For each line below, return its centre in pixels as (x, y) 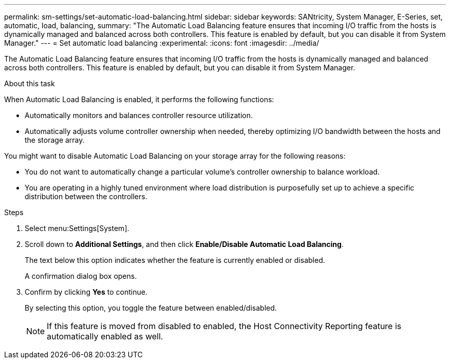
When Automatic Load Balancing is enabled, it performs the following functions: (139, 99)
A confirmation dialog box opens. (81, 276)
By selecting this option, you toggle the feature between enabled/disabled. (151, 308)
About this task (30, 83)
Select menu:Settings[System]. (77, 228)
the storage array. (55, 140)
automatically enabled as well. (105, 336)
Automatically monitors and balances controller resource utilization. (139, 115)
